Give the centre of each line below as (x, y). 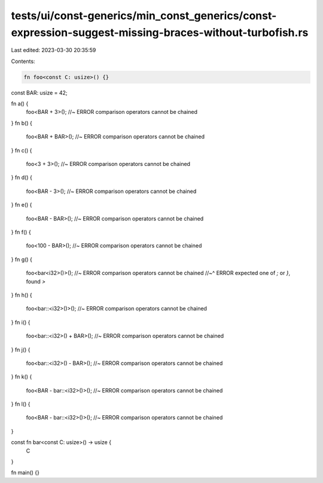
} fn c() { (22, 150)
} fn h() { (22, 295)
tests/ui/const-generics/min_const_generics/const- (144, 16)
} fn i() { (21, 322)
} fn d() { (22, 177)
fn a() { (20, 104)
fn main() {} (25, 473)
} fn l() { (21, 404)
